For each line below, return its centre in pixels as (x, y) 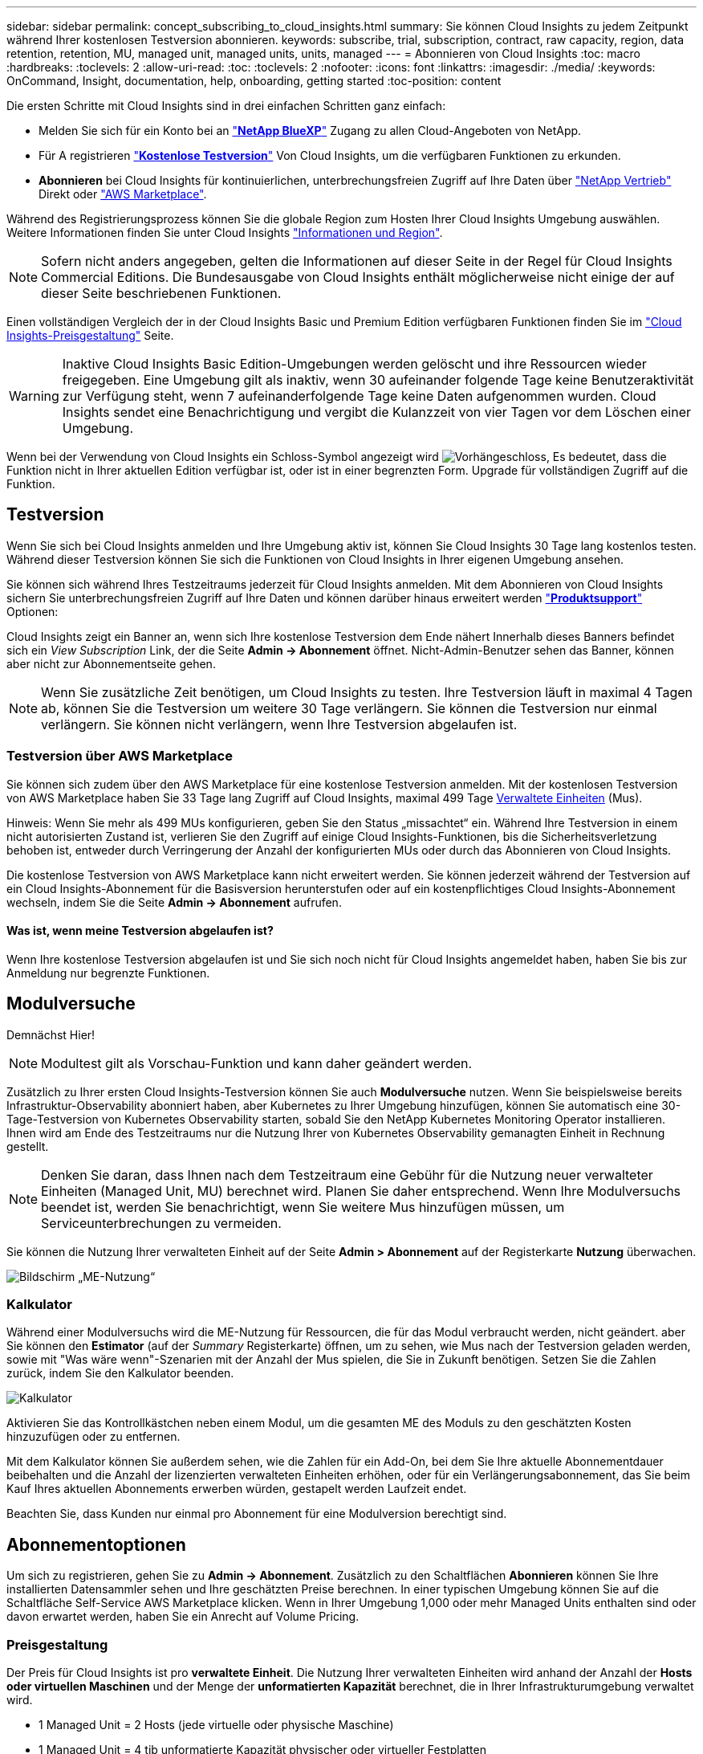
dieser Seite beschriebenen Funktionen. (161, 293)
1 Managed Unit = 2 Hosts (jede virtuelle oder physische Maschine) (216, 1725)
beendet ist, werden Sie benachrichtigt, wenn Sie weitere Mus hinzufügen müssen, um (303, 1207)
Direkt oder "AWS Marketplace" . (123, 194)
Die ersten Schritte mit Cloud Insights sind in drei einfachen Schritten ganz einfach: (226, 106)
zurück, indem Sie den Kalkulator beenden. (120, 1373)
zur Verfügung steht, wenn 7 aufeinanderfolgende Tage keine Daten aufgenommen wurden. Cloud (359, 396)
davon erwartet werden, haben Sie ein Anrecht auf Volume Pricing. (183, 1617)
